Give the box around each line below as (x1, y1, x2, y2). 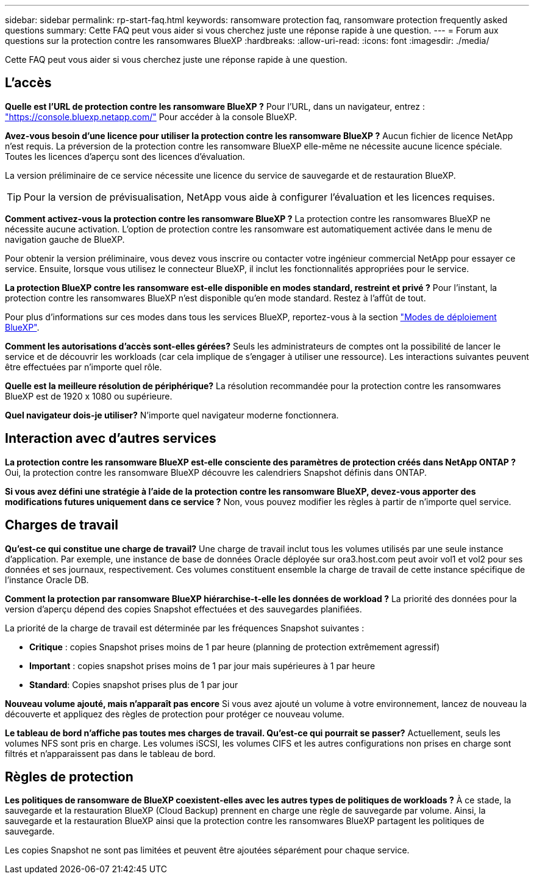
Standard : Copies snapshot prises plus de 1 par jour (29, 679, 238, 690)
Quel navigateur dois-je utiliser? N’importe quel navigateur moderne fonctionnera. (5, 409, 339, 420)
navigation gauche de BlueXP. (5, 234, 125, 245)
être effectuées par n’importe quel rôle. (5, 361, 162, 372)
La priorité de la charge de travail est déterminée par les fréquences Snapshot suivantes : (5, 622, 365, 633)
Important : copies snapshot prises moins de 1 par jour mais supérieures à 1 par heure (29, 660, 376, 671)
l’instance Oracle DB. (5, 574, 89, 585)
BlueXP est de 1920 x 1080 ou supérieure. (5, 390, 173, 401)
